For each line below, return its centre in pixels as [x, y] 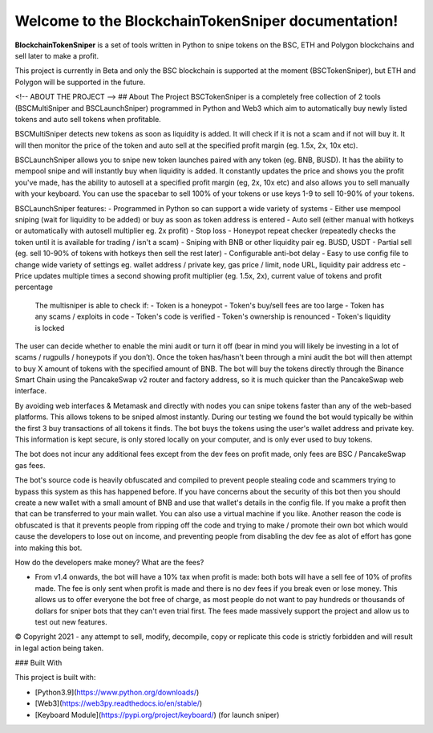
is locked [50, 328]
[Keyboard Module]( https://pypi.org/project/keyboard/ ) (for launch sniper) [157, 715]
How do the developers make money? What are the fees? [109, 562]
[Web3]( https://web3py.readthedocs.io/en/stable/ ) [119, 703]
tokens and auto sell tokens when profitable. [88, 119]
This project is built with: [55, 678]
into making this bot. [49, 548]
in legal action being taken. [59, 648]
